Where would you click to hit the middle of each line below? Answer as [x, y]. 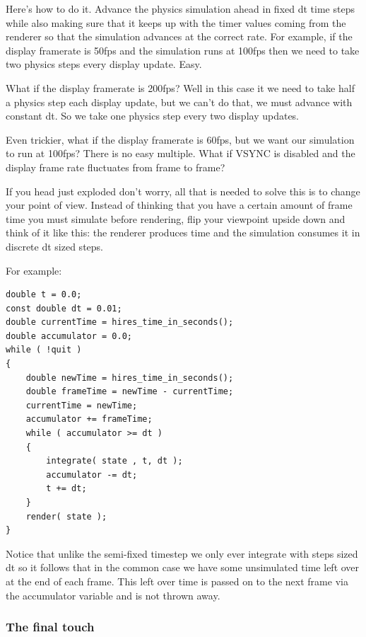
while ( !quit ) [44, 350]
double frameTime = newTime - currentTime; [130, 392]
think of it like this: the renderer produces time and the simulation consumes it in [183, 233]
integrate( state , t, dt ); [114, 461]
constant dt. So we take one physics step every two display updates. [153, 116]
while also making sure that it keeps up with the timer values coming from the [176, 22]
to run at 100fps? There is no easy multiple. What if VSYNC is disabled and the [181, 153]
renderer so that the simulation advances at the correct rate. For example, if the [179, 36]
